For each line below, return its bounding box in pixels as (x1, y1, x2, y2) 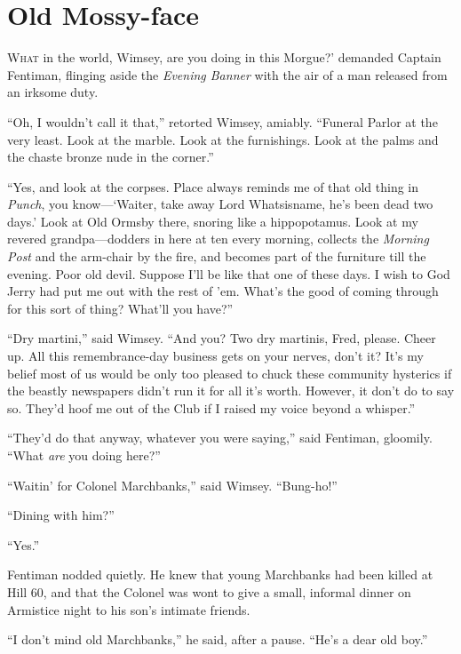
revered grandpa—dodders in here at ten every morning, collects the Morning (7, 229, 429, 248)
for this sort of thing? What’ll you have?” (7, 299, 234, 317)
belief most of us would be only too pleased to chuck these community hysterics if (7, 363, 452, 382)
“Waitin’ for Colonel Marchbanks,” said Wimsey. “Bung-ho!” (7, 475, 338, 494)
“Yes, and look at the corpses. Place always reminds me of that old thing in (7, 177, 419, 195)
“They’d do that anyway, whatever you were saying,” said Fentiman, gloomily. (7, 428, 433, 447)
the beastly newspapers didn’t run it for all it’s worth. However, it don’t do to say (7, 381, 455, 400)
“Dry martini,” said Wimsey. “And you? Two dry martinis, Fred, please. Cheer (7, 329, 436, 347)
